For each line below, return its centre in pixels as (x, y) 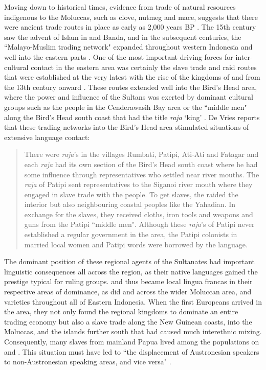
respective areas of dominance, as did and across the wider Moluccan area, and (128, 292)
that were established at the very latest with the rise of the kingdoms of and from (132, 77)
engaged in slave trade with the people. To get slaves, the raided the (131, 194)
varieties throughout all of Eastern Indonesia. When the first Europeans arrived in (133, 301)
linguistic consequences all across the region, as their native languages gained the (131, 271)
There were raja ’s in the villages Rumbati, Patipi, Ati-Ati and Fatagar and (141, 154)
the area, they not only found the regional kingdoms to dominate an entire (121, 311)
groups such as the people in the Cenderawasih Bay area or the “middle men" (126, 107)
